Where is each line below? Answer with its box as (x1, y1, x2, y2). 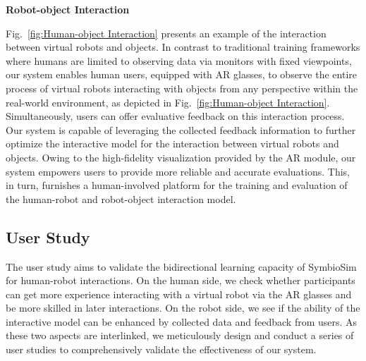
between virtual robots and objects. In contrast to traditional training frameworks (6, 39, 360, 54)
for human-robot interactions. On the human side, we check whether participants (6, 273, 355, 288)
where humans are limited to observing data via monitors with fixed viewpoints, (6, 53, 352, 68)
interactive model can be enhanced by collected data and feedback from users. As (6, 314, 358, 329)
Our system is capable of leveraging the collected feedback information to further (6, 122, 356, 137)
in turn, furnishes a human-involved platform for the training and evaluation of (6, 178, 348, 192)
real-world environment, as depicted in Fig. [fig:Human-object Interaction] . (6, 94, 330, 109)
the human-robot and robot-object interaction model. (6, 191, 236, 206)
